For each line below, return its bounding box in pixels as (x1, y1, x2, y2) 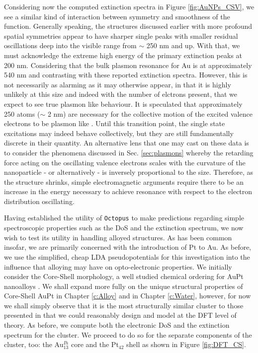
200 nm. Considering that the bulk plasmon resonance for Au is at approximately (4, 60, 252, 70)
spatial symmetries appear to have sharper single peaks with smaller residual (4, 30, 238, 41)
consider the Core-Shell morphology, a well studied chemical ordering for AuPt (4, 271, 244, 282)
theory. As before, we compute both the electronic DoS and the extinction (4, 320, 230, 330)
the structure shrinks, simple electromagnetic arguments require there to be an (4, 176, 244, 187)
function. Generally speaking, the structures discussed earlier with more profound (4, 21, 253, 31)
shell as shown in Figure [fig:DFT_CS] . (126, 339, 246, 350)
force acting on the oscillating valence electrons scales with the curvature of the (4, 157, 246, 167)
